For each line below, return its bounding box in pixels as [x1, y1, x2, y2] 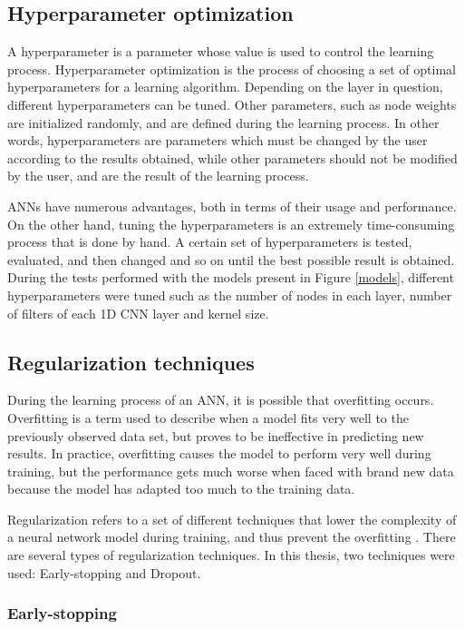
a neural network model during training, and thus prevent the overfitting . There [7, 527, 456, 546]
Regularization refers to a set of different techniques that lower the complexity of [7, 509, 457, 528]
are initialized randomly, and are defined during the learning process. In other [7, 113, 440, 132]
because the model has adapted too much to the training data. [7, 479, 355, 498]
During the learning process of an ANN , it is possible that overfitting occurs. [7, 390, 434, 409]
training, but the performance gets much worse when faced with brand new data [7, 461, 454, 480]
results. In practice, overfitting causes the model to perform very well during [7, 444, 431, 463]
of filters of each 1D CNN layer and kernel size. [7, 303, 269, 322]
